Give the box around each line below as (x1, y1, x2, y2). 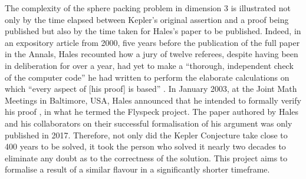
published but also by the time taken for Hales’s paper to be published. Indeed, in (5, 25, 301, 37)
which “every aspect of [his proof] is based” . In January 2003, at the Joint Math (5, 82, 297, 95)
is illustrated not (231, 2, 291, 14)
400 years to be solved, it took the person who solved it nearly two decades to (5, 140, 286, 153)
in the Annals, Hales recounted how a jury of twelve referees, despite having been (5, 48, 298, 60)
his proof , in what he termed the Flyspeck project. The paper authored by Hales (5, 105, 299, 118)
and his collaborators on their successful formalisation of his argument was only (5, 117, 292, 129)
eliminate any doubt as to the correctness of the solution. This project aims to (5, 151, 288, 164)
